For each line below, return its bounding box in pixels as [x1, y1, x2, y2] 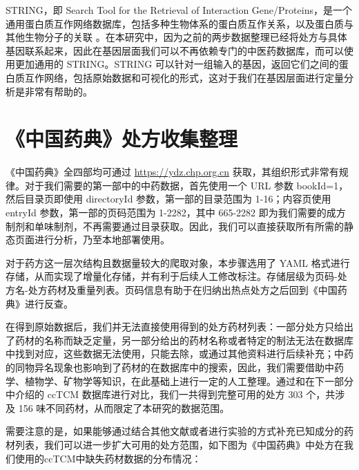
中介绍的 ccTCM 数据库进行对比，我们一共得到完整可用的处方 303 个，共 [6, 387, 336, 402]
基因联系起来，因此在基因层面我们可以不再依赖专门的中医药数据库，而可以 [6, 43, 344, 57]
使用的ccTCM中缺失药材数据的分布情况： [14, 451, 202, 465]
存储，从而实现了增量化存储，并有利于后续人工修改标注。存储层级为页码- [6, 269, 338, 283]
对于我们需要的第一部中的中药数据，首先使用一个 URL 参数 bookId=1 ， [24, 178, 349, 192]
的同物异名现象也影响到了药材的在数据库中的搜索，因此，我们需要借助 [6, 360, 324, 374]
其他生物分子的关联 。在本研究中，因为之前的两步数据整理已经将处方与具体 [6, 30, 347, 44]
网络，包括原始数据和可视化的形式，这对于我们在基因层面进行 [43, 70, 324, 84]
